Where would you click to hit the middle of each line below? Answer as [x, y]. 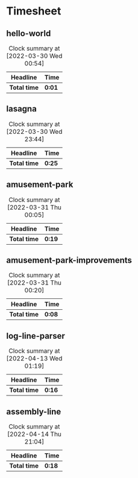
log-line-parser [36, 336]
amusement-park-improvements [69, 260]
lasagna [22, 109]
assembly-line [34, 411]
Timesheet [34, 11]
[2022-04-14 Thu [34, 434]
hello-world [29, 33]
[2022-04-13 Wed [34, 359]
